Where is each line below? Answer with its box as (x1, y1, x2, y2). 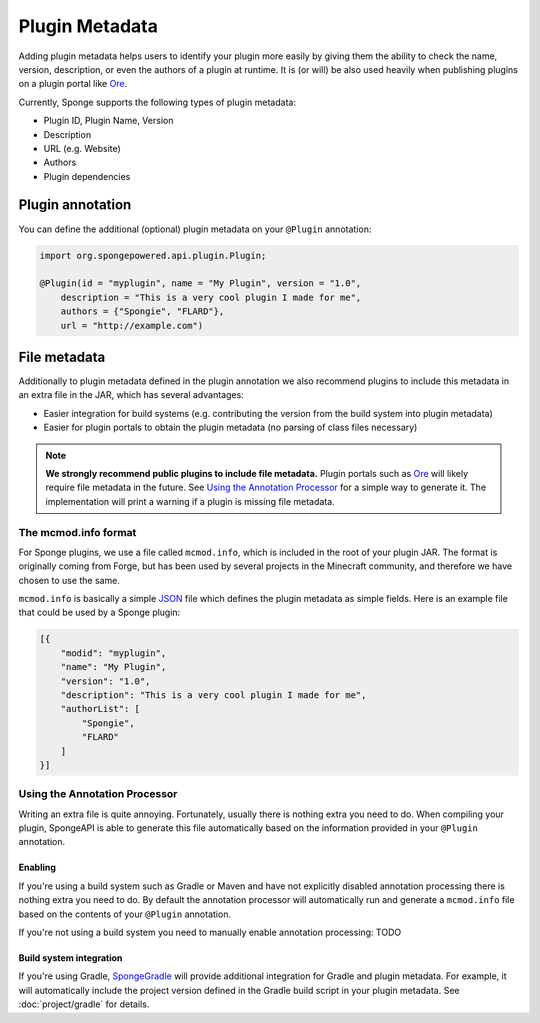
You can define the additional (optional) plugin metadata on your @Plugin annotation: (18, 223, 372, 235)
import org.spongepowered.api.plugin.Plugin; (39, 250, 267, 261)
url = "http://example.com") (60, 320, 204, 331)
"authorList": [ (60, 703, 140, 715)
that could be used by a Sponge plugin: (18, 606, 181, 619)
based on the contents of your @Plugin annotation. (18, 908, 232, 920)
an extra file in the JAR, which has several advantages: (18, 389, 244, 401)
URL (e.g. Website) (43, 142, 122, 154)
